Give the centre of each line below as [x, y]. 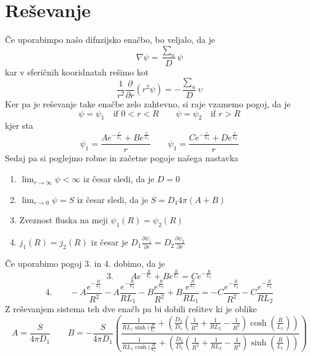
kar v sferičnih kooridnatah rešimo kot [77, 71]
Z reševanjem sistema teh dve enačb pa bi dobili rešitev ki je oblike [131, 309]
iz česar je [109, 242]
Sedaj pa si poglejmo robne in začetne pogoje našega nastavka [122, 158]
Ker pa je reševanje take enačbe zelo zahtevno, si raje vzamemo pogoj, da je [148, 103]
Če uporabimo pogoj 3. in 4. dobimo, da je [85, 263]
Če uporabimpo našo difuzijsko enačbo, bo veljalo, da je [110, 40]
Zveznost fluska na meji [63, 220]
